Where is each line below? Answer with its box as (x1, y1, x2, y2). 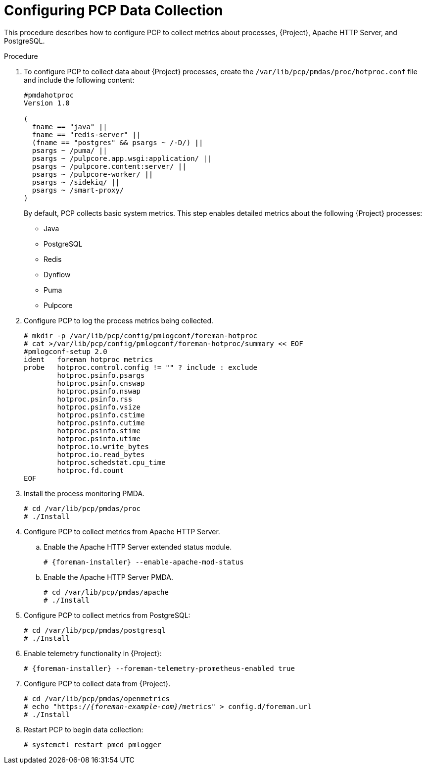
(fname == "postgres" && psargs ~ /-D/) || (32, 138, 203, 147)
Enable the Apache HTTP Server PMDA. (44, 572, 174, 581)
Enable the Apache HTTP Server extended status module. (44, 542, 232, 551)
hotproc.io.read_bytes (57, 450, 145, 459)
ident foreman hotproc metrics (24, 355, 153, 363)
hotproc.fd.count (57, 466, 124, 474)
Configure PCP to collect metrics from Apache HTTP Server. (24, 527, 220, 536)
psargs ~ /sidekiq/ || (32, 178, 120, 186)
